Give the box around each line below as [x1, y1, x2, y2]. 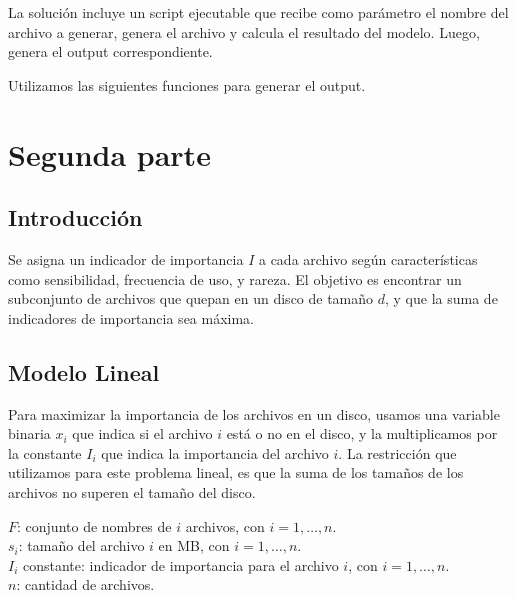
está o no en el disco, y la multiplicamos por [226, 423, 498, 444]
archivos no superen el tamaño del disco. [8, 481, 256, 502]
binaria [8, 423, 51, 444]
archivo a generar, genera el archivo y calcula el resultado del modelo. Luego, [8, 21, 480, 42]
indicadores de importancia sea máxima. [8, 307, 255, 328]
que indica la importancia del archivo [101, 442, 329, 463]
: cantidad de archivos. [16, 574, 155, 595]
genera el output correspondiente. [8, 41, 213, 62]
